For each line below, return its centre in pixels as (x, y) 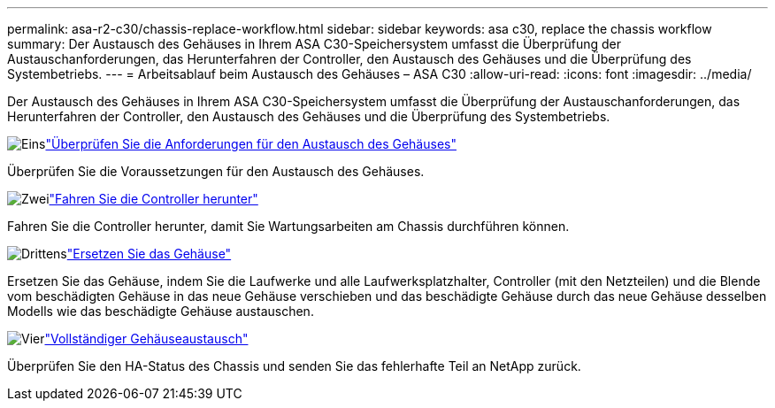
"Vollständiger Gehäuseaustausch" (146, 339)
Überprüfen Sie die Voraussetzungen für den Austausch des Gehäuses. (216, 171)
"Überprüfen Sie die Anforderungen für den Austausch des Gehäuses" (251, 144)
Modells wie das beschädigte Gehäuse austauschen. (161, 311)
